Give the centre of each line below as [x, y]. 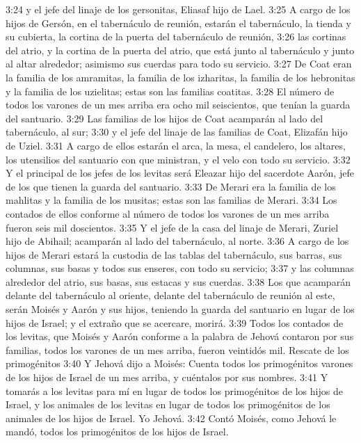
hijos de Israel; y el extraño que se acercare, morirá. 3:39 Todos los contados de [175, 322]
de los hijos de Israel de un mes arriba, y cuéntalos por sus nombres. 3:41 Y [167, 377]
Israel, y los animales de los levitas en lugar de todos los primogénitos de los [168, 404]
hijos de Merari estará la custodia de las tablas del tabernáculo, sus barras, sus [174, 254]
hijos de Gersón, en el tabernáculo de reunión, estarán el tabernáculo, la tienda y [178, 23]
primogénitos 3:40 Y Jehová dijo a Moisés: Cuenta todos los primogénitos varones [179, 363]
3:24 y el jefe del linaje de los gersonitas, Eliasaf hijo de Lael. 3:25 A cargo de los [178, 9]
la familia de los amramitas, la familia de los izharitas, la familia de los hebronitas [180, 77]
